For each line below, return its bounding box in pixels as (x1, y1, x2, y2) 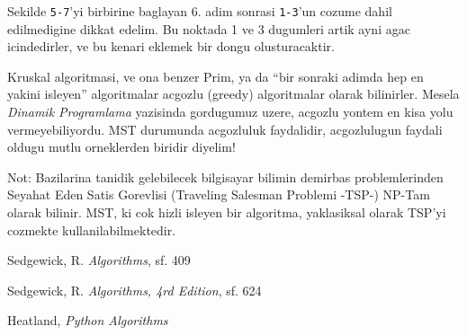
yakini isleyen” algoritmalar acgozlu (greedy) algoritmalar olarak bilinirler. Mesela (7, 84, 460, 103)
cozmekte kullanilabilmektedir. (7, 220, 176, 239)
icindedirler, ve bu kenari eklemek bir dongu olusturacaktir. (7, 37, 335, 56)
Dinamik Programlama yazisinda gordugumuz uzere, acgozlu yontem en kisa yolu (7, 102, 454, 121)
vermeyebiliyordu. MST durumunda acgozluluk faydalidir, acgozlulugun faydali (7, 119, 443, 138)
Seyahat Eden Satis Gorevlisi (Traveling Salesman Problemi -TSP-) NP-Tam (7, 185, 430, 204)
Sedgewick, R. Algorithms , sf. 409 (7, 251, 191, 269)
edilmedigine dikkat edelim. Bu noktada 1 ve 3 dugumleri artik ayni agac (7, 19, 410, 38)
